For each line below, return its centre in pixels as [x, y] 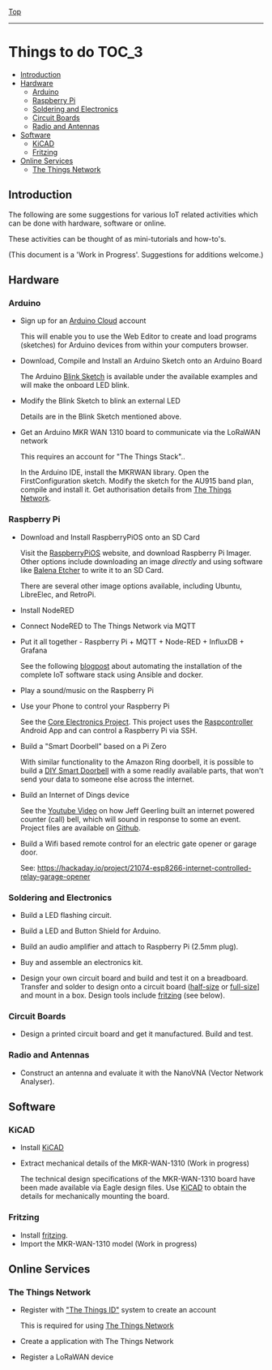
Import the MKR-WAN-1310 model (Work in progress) [108, 1243]
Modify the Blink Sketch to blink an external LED [100, 401]
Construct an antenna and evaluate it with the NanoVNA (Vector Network [142, 1073]
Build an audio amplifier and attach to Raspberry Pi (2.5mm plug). [129, 947]
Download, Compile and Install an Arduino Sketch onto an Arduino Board [141, 361]
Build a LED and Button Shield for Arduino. [91, 931]
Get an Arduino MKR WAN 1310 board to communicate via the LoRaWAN [140, 433]
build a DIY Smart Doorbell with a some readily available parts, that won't [142, 770]
